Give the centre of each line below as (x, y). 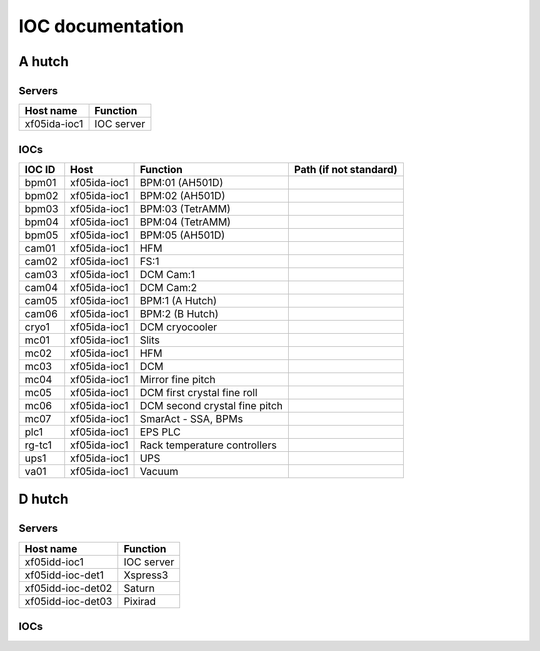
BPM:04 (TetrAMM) (185, 222)
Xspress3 (146, 575)
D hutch (43, 499)
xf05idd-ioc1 (54, 562)
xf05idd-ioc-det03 (68, 601)
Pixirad (140, 601)
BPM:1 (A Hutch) (178, 301)
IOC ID (40, 170)
